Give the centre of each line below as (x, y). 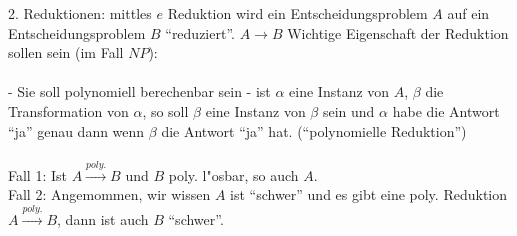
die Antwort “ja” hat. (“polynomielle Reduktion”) (314, 130)
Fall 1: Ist (37, 174)
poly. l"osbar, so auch (233, 174)
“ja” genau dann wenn (76, 130)
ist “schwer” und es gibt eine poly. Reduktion (368, 194)
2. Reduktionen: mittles (80, 13)
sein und (348, 110)
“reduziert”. (200, 32)
